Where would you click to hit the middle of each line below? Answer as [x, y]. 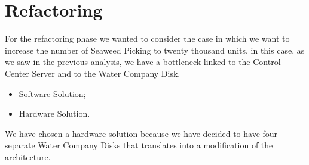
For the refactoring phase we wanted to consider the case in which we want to [147, 38]
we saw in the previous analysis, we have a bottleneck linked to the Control [143, 62]
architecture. [28, 156]
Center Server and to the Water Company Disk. [93, 73]
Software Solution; [52, 93]
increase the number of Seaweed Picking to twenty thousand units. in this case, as [155, 50]
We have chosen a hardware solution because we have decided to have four [141, 133]
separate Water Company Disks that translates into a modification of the [139, 145]
